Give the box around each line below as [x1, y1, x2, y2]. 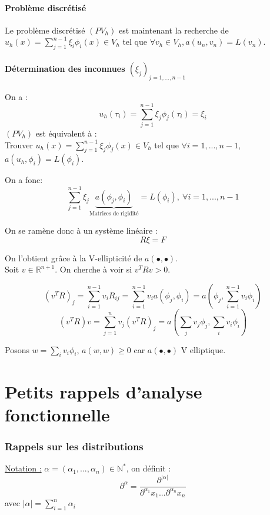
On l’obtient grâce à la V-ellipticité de [5, 251, 142, 264]
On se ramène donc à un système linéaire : [5, 224, 158, 237]
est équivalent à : [35, 127, 97, 139]
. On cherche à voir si [55, 263, 132, 275]
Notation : [5, 462, 42, 474]
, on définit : [126, 462, 171, 474]
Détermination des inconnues [5, 62, 125, 74]
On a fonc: [5, 174, 43, 186]
